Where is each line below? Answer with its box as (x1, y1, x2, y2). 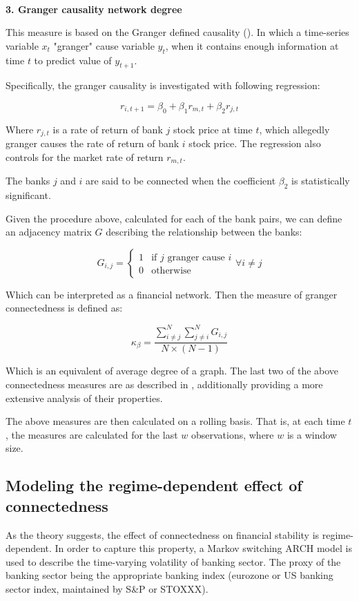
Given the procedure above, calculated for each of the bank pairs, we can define (6, 211, 342, 225)
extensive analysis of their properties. (6, 390, 163, 405)
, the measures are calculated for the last (6, 427, 178, 441)
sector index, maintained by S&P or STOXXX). (6, 581, 208, 595)
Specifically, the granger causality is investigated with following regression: (6, 78, 320, 93)
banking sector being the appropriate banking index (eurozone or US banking (6, 568, 333, 582)
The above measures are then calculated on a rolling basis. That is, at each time (6, 414, 345, 428)
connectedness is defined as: (6, 300, 123, 315)
